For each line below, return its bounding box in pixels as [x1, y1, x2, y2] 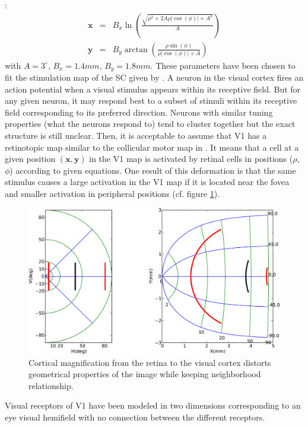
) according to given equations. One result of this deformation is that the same [9, 164, 296, 176]
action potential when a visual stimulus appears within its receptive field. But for [5, 82, 301, 95]
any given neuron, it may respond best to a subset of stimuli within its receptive [5, 94, 297, 107]
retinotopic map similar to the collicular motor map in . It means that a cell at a [5, 141, 299, 153]
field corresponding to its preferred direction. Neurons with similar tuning [5, 106, 273, 118]
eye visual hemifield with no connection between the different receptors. [5, 410, 265, 423]
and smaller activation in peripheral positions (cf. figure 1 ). [5, 187, 220, 200]
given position [5, 152, 56, 165]
